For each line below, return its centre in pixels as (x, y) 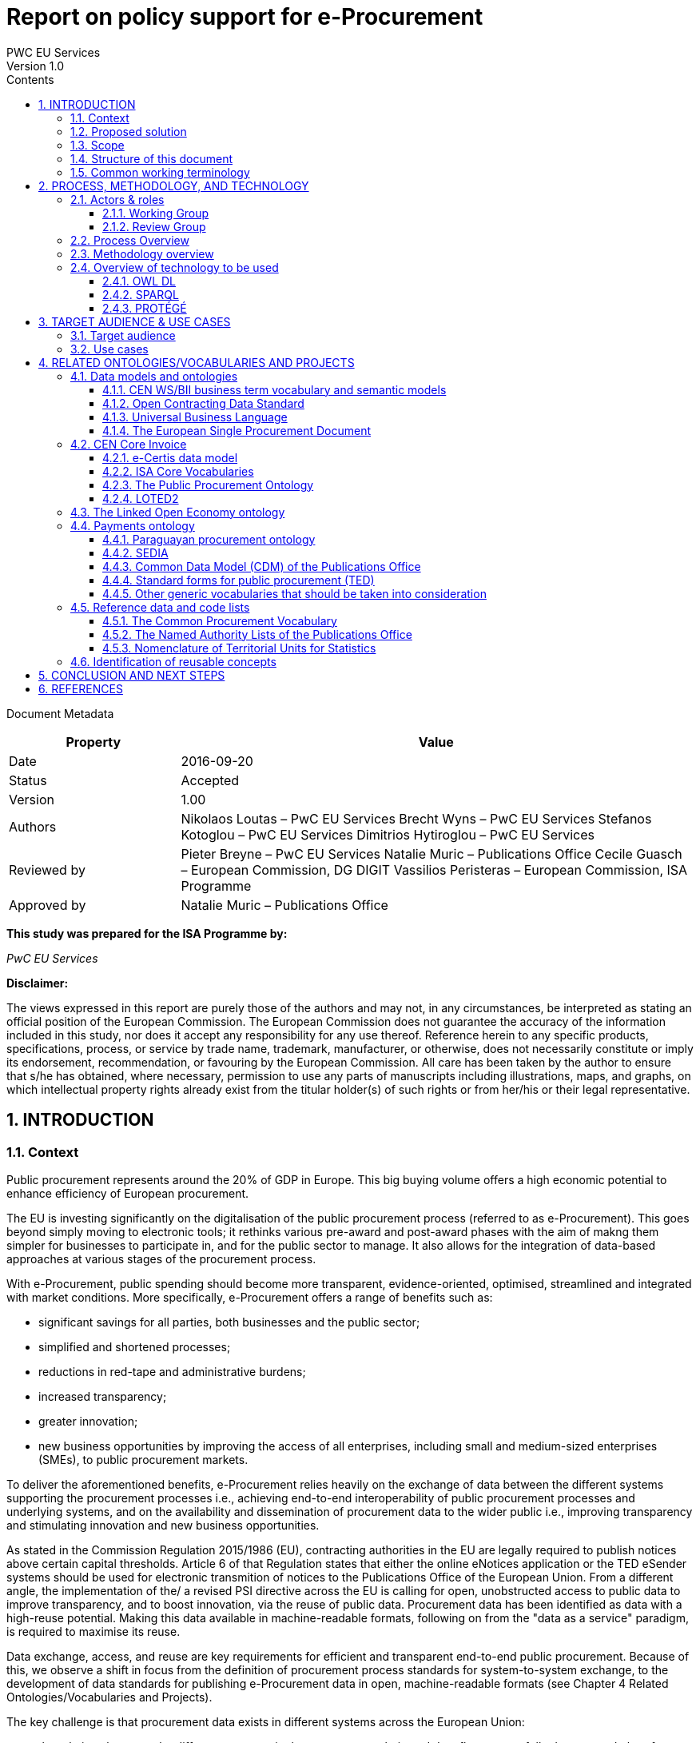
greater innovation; (88, 1421)
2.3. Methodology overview (142, 253)
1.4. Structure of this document (151, 158)
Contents (30, 79)
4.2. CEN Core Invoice (129, 444)
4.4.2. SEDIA (135, 552)
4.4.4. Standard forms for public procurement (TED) (239, 580)
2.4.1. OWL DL (139, 281)
